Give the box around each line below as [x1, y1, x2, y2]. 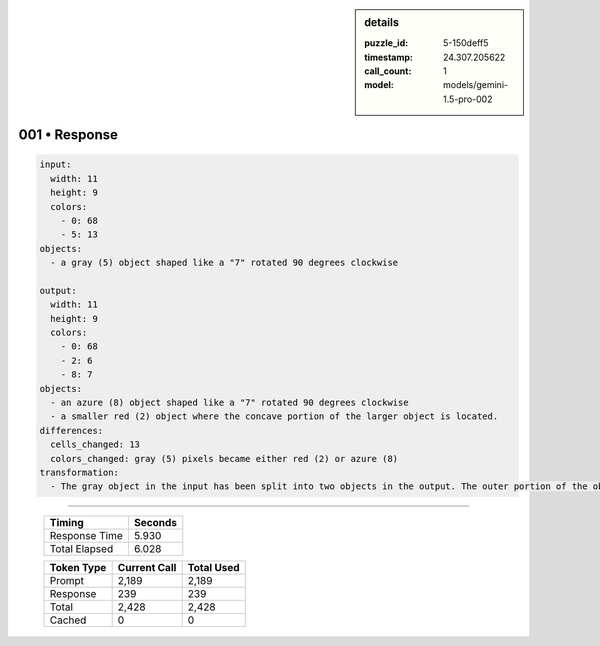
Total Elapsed [49, 542, 114, 556]
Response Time [49, 529, 124, 543]
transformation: [39, 467, 120, 478]
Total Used [187, 561, 240, 575]
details [364, 16, 400, 29]
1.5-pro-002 [443, 93, 493, 105]
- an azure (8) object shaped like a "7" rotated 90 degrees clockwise [50, 397, 409, 409]
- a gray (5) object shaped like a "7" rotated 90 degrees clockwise [50, 257, 399, 269]
